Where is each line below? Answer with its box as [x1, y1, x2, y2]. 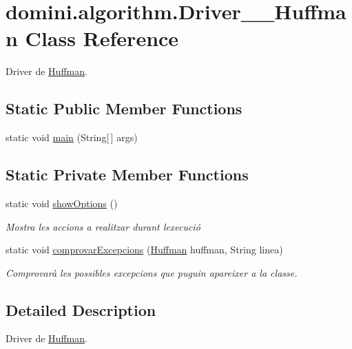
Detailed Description [6, 299, 156, 320]
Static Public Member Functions [6, 98, 242, 119]
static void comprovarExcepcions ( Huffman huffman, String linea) [6, 242, 283, 257]
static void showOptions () [6, 195, 118, 210]
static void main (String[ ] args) [6, 130, 138, 145]
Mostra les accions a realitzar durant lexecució [6, 219, 200, 233]
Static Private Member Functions [6, 164, 249, 185]
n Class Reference [6, 24, 179, 52]
